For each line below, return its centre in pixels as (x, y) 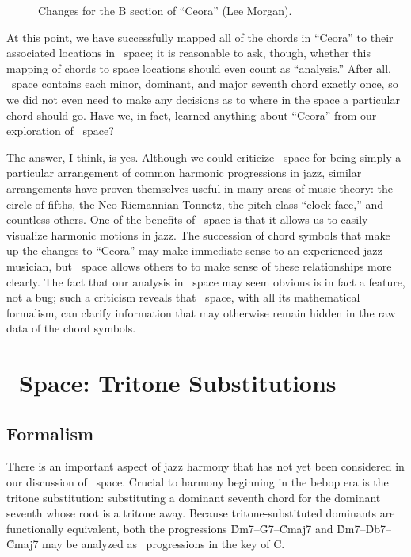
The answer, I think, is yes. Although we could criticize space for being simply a (204, 157)
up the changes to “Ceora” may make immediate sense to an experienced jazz (194, 250)
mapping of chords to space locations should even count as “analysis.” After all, (199, 68)
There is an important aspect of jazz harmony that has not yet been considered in (205, 466)
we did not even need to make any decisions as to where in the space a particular (203, 99)
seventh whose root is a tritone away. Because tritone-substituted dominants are (201, 513)
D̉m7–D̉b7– (364, 528)
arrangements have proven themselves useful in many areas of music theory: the (200, 188)
